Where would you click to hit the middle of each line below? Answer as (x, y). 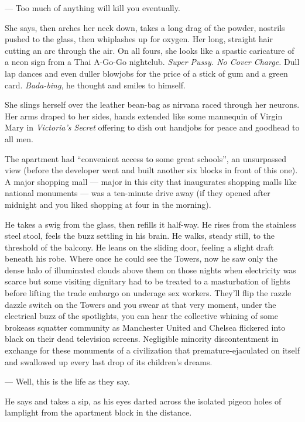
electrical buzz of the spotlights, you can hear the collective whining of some (141, 316)
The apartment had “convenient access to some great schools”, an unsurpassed (145, 158)
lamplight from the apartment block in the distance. (98, 412)
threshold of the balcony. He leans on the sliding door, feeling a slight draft (139, 247)
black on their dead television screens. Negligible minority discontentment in (142, 339)
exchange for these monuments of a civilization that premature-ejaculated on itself (152, 350)
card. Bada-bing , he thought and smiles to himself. (95, 85)
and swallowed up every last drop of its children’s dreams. (109, 361)
